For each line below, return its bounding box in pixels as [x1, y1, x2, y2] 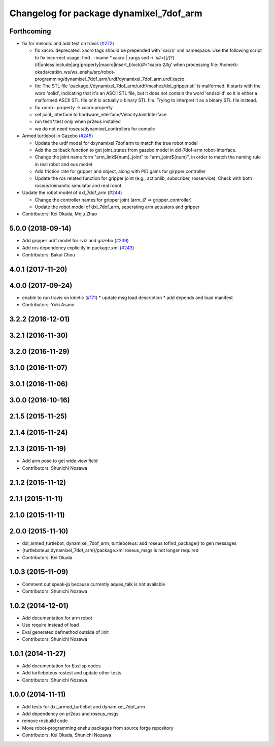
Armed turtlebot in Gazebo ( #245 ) [22, 133, 93, 139]
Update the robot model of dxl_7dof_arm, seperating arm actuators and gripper [35, 204, 200, 210]
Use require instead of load [22, 622, 79, 628]
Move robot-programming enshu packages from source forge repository [22, 725, 174, 731]
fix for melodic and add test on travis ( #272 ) [22, 41, 114, 47]
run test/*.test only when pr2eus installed [35, 118, 121, 124]
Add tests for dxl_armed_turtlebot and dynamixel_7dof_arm [22, 703, 145, 709]
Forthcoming [9, 27, 51, 36]
